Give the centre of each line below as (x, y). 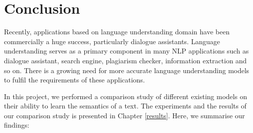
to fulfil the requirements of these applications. (74, 80)
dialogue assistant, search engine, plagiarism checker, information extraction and (126, 60)
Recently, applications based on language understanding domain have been (117, 32)
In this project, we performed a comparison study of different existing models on (126, 96)
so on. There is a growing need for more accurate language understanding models (127, 70)
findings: (17, 125)
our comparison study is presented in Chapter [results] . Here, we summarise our (125, 115)
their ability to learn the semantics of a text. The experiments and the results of (125, 106)
